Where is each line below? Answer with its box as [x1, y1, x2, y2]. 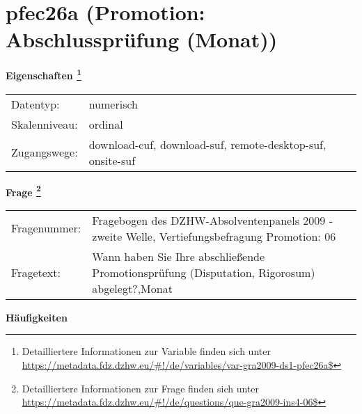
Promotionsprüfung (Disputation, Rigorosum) [92, 264, 315, 280]
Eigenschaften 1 [6, 66, 81, 82]
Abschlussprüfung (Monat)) [6, 25, 278, 54]
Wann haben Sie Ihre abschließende [92, 248, 265, 264]
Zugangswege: [11, 144, 78, 161]
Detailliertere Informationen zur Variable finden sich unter [22, 344, 271, 358]
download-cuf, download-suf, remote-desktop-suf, [88, 136, 326, 152]
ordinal [88, 116, 123, 132]
